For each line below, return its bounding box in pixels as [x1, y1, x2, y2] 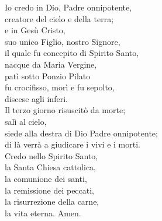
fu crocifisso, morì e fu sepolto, [5, 81, 115, 93]
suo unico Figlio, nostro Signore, [5, 35, 120, 47]
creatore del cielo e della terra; [5, 12, 114, 24]
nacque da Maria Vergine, [5, 58, 97, 70]
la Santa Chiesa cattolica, [5, 161, 96, 173]
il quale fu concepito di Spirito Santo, [5, 47, 139, 59]
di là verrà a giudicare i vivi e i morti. [5, 138, 140, 150]
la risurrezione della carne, [5, 195, 99, 208]
